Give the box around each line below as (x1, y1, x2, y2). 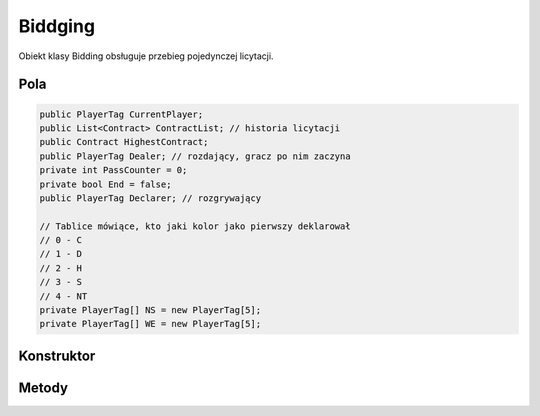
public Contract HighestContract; (39, 136, 209, 148)
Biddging (18, 15, 95, 37)
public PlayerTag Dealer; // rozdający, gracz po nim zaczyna (39, 150, 351, 162)
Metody (18, 379, 69, 396)
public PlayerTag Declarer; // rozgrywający (39, 192, 262, 204)
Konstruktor (18, 347, 96, 364)
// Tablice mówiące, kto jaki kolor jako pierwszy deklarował (39, 220, 351, 232)
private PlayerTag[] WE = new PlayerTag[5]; (39, 318, 262, 330)
